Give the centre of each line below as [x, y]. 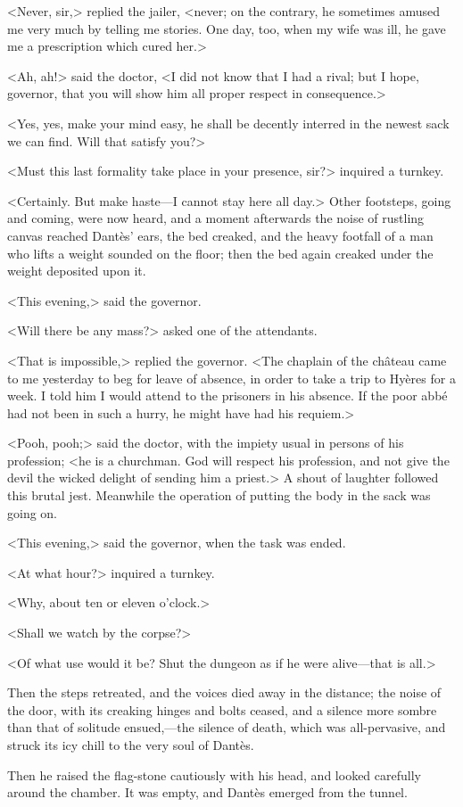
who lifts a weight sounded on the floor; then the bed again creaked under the [220, 253]
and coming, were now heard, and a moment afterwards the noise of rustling [216, 218]
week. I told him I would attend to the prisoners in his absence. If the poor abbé [227, 395]
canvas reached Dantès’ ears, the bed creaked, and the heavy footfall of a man [220, 235]
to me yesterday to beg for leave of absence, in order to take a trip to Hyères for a [231, 378]
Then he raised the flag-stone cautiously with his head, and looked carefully [214, 774]
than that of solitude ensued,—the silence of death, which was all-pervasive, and [227, 727]
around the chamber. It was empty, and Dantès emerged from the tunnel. [207, 792]
